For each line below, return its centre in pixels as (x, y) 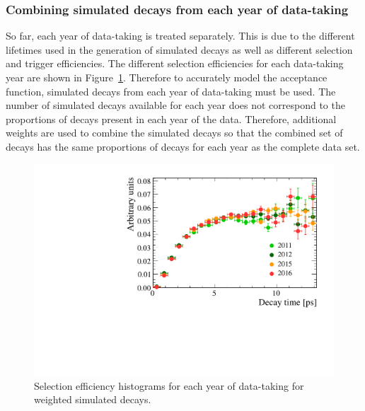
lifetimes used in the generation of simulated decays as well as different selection (179, 49)
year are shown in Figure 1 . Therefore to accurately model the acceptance (167, 77)
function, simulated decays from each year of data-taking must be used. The (171, 91)
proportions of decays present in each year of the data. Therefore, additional (171, 118)
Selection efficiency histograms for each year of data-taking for (169, 385)
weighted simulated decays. (93, 399)
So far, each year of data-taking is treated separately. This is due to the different (180, 36)
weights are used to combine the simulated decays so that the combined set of (174, 133)
